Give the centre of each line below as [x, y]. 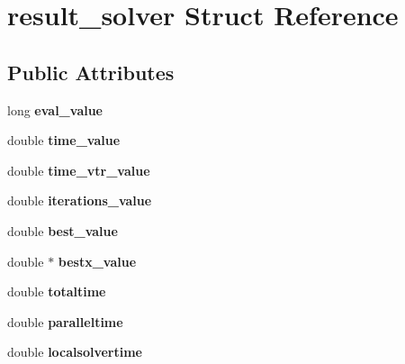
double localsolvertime [75, 352]
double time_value [64, 140]
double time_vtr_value [79, 170]
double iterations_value [80, 200]
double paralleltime [65, 321]
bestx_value [97, 261]
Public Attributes [91, 72]
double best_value [63, 230]
